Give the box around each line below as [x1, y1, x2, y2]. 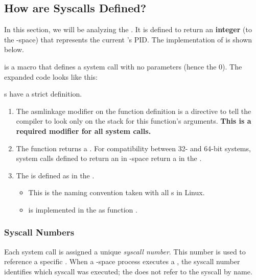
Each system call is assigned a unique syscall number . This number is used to [4, 246, 246, 256]
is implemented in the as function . [28, 204, 137, 215]
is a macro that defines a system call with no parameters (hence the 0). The [4, 61, 242, 72]
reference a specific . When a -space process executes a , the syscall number [4, 256, 240, 267]
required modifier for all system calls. [16, 125, 151, 136]
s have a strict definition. [4, 88, 82, 99]
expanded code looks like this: [4, 71, 98, 82]
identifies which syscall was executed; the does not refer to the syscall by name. [4, 266, 252, 276]
